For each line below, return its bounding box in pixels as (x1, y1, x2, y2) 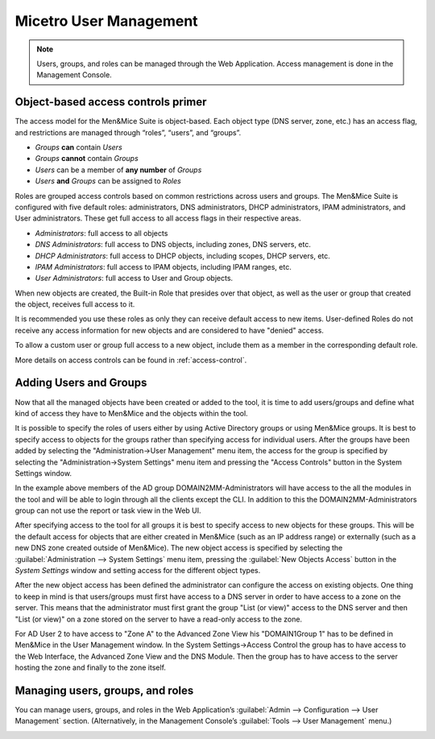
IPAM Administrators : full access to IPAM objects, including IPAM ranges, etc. (35, 262, 292, 271)
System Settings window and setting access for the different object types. (14, 566, 261, 576)
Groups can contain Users (35, 142, 122, 152)
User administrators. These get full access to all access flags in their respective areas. (14, 213, 301, 223)
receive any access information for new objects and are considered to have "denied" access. (14, 325, 324, 335)
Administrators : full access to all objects (35, 228, 168, 237)
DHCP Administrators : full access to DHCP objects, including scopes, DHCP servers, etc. (35, 250, 330, 261)
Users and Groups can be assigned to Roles (35, 176, 181, 186)
